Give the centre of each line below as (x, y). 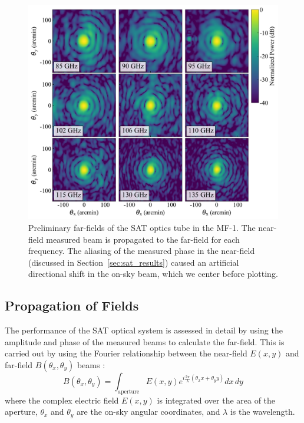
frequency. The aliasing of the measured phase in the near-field (142, 251)
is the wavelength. (262, 412)
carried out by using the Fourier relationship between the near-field (126, 353)
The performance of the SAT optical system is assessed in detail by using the (144, 330)
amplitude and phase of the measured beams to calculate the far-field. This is (145, 341)
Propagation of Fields (72, 305)
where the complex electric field (62, 400)
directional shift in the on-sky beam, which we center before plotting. (153, 274)
